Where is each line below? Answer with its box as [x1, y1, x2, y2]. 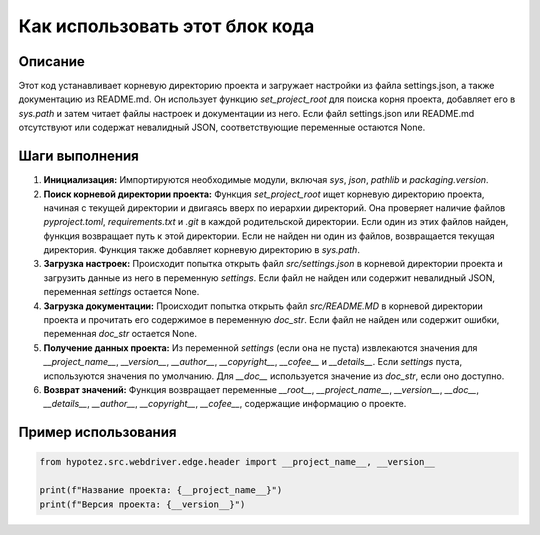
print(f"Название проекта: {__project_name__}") [39, 485, 283, 496]
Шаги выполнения [18, 148, 139, 165]
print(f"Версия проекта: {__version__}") [39, 498, 246, 510]
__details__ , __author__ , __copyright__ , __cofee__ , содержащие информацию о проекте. [43, 398, 407, 410]
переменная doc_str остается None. [43, 328, 198, 340]
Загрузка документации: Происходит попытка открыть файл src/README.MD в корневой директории [43, 300, 484, 312]
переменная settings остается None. [43, 286, 200, 298]
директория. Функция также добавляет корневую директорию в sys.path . [43, 244, 360, 256]
